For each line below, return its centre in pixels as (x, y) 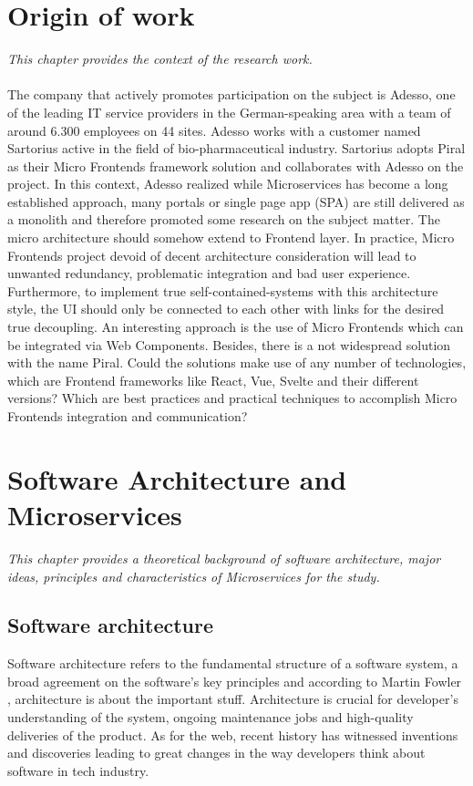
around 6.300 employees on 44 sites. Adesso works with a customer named (214, 130)
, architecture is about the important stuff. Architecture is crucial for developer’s (233, 699)
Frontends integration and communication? (128, 416)
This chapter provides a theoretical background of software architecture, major (224, 558)
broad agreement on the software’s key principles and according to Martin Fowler (235, 681)
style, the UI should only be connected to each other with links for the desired (226, 309)
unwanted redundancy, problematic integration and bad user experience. (209, 273)
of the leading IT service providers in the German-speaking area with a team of (229, 112)
